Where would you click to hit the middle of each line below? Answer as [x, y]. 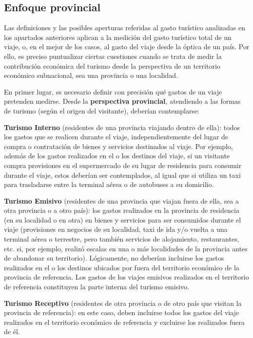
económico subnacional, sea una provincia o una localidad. [91, 75]
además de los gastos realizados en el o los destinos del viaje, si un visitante [117, 156]
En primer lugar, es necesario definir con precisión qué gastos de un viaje [113, 91]
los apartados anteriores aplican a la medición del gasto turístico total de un [118, 37]
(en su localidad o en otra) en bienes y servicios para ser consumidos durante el [123, 219]
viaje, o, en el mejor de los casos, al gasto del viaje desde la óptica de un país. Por [127, 47]
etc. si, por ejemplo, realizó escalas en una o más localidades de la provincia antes [126, 248]
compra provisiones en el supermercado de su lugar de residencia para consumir [123, 165]
